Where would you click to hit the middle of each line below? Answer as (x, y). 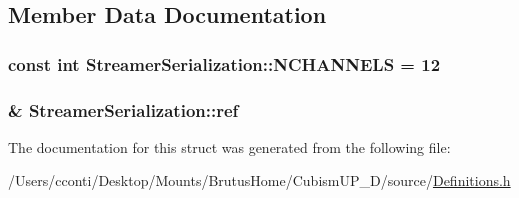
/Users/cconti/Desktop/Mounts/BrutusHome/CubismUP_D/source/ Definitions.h (259, 180)
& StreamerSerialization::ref (123, 109)
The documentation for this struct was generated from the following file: (229, 146)
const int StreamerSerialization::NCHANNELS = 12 (224, 63)
